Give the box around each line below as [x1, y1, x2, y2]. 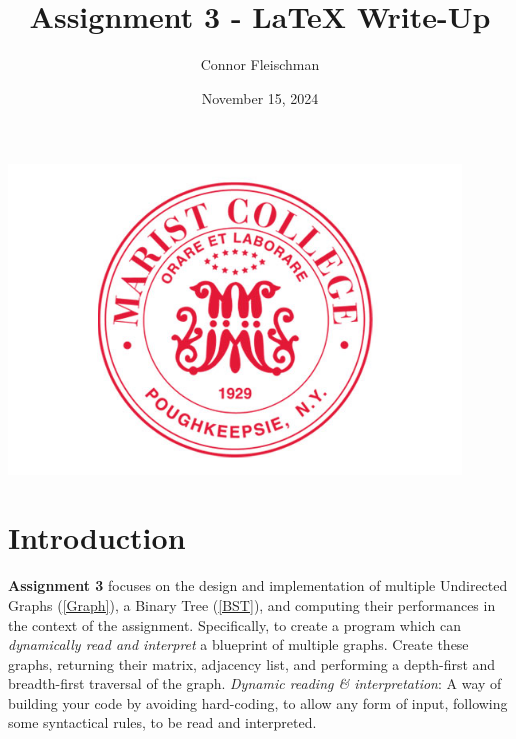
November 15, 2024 [201, 87, 319, 108]
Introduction [8, 517, 186, 558]
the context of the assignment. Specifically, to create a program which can [8, 614, 461, 635]
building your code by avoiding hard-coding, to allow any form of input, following [8, 692, 508, 713]
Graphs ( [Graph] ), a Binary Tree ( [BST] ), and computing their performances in [8, 594, 496, 615]
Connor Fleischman [200, 54, 320, 75]
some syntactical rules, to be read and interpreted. [8, 712, 317, 733]
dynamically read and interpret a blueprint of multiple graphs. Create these [8, 634, 469, 655]
